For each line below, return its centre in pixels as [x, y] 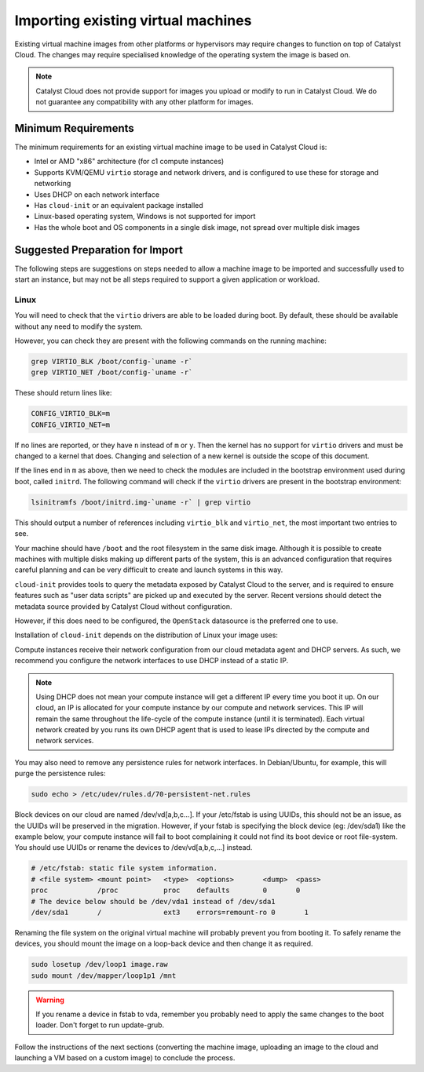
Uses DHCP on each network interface [97, 194]
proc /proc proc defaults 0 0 [166, 890]
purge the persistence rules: [60, 774]
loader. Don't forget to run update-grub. [100, 1025]
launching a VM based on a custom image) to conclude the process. [125, 1058]
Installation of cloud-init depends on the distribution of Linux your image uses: [146, 635]
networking [53, 184]
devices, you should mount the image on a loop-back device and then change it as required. [164, 944]
